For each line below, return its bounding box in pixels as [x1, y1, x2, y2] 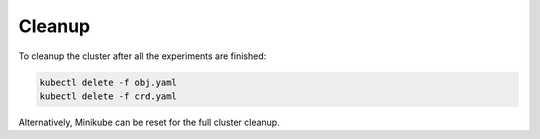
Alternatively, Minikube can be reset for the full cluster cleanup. [18, 116, 280, 128]
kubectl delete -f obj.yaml [39, 76, 177, 88]
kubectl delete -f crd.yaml [39, 90, 177, 102]
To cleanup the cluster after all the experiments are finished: [18, 50, 267, 62]
